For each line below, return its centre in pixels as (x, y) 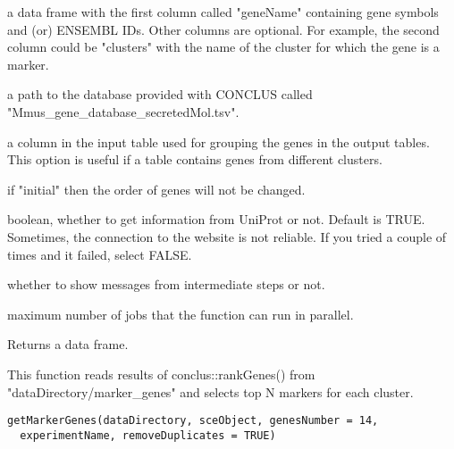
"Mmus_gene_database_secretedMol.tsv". (123, 111)
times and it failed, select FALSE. (100, 254)
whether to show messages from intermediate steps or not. (166, 284)
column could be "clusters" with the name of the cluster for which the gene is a (223, 47)
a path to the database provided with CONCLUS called (160, 94)
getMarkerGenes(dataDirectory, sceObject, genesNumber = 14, (193, 421)
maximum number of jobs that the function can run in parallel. (181, 314)
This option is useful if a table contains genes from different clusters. (195, 159)
